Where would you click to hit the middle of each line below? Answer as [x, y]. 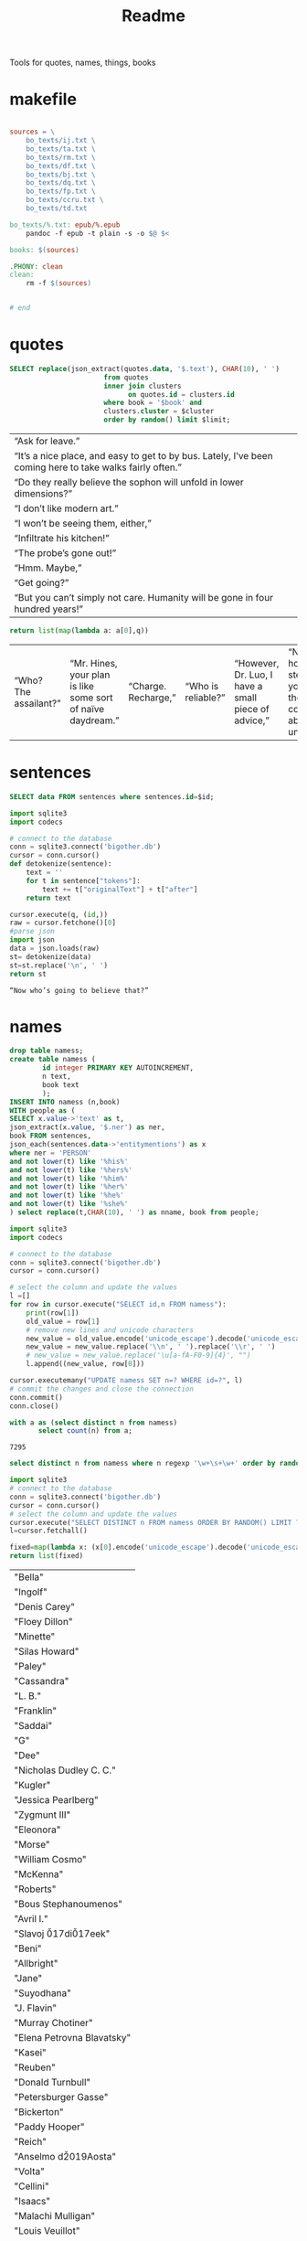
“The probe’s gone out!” [65, 553]
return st [28, 974]
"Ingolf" [31, 1592]
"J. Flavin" [36, 2008]
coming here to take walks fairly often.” [98, 467]
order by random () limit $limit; [167, 420]
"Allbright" [36, 1964]
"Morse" [32, 1845]
